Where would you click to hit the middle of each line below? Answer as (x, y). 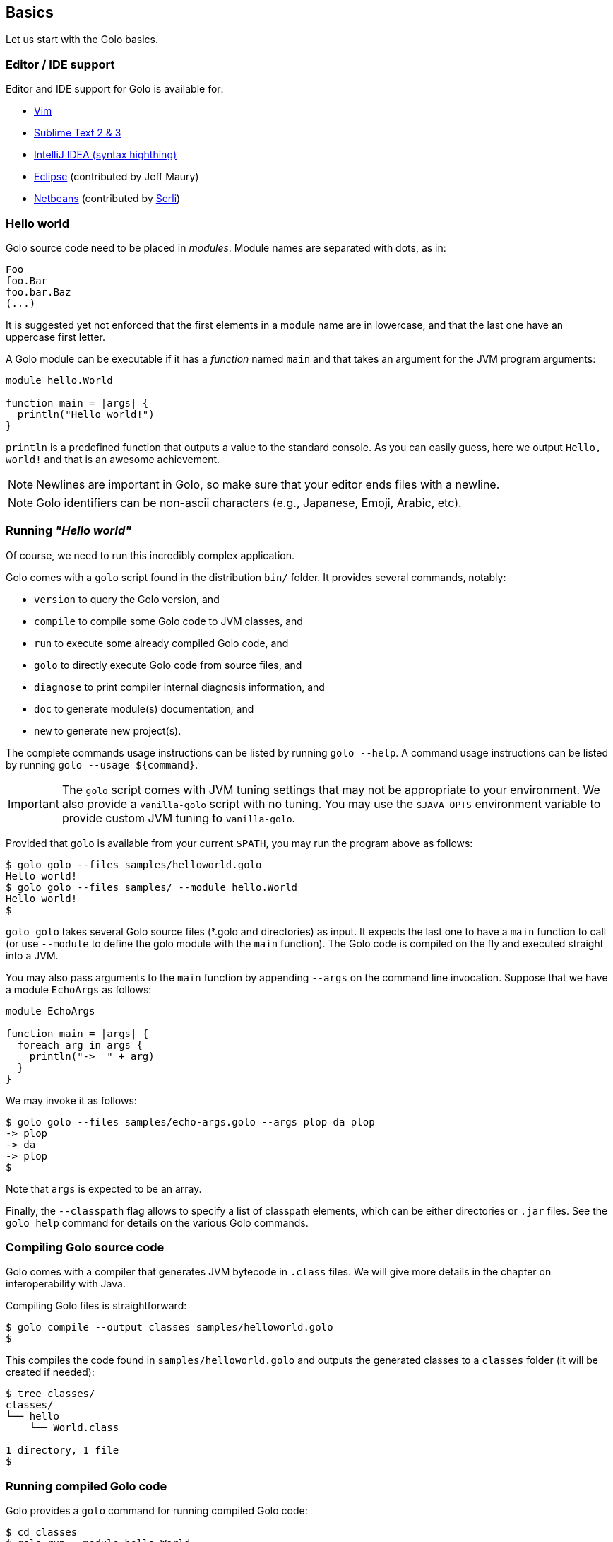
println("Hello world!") (86, 414)
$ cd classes (42, 1532)
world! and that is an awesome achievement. (113, 459)
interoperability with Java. (66, 1284)
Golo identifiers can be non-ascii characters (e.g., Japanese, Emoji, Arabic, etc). (249, 502)
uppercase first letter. (56, 337)
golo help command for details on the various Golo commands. (157, 1222)
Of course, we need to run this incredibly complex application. (150, 555)
